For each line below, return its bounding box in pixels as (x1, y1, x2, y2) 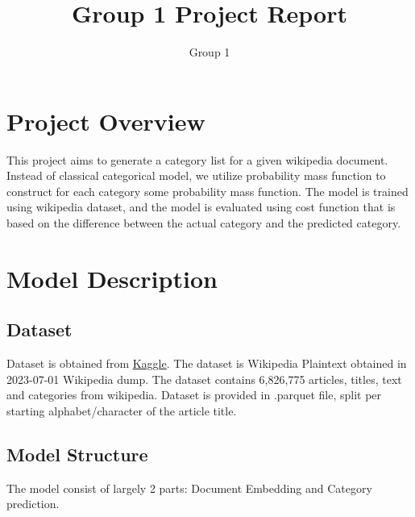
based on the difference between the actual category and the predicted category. (6, 215, 401, 231)
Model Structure (6, 441, 148, 466)
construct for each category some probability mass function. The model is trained (6, 182, 409, 199)
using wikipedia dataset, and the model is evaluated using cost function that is (6, 198, 396, 215)
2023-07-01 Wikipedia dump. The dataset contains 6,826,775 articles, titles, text (6, 370, 402, 387)
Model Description (6, 261, 218, 294)
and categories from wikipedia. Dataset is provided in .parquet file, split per (6, 386, 382, 403)
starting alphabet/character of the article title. (6, 402, 237, 419)
